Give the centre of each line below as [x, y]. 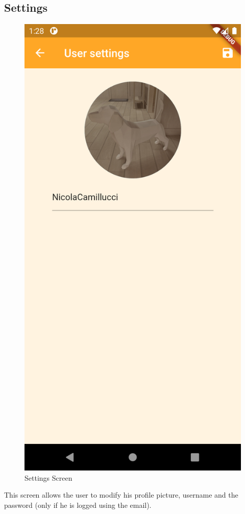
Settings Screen [48, 477]
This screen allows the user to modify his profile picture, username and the [121, 495]
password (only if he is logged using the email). [78, 505]
